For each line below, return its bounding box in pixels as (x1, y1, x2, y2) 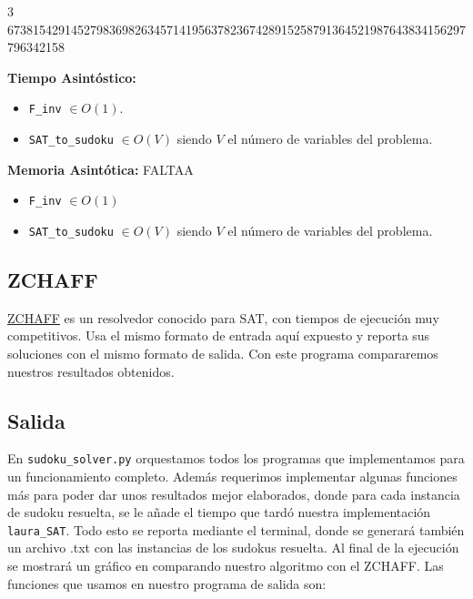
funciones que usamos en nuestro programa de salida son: (7, 574, 327, 593)
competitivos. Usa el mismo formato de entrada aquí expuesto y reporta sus (7, 326, 430, 345)
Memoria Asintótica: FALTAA (7, 159, 194, 178)
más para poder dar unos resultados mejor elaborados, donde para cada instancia (7, 484, 460, 503)
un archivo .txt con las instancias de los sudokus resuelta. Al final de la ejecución (7, 538, 459, 557)
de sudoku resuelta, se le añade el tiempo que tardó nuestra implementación (7, 503, 431, 522)
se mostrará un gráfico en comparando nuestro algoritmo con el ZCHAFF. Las (7, 556, 444, 575)
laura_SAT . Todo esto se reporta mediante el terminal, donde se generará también (7, 520, 465, 539)
